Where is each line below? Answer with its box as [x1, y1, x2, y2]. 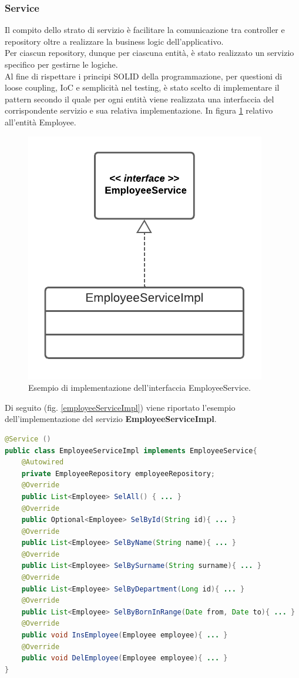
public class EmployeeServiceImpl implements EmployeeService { [5, 446, 257, 455]
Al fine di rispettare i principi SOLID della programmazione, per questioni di [5, 69, 283, 82]
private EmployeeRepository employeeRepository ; [21, 469, 215, 478]
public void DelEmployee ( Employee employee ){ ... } [21, 654, 228, 663]
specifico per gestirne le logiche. [5, 58, 118, 70]
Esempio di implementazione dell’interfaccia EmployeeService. [28, 381, 251, 394]
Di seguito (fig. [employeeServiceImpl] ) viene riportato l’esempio [5, 401, 236, 413]
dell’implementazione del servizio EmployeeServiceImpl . [5, 413, 217, 425]
